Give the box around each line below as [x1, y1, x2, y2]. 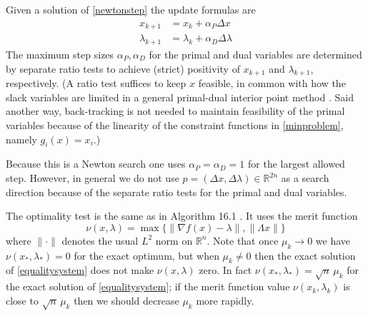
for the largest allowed [248, 156, 345, 171]
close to [6, 292, 39, 307]
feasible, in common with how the [198, 76, 346, 91]
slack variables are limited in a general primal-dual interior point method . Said [6, 89, 354, 104]
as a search [281, 170, 329, 185]
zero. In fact [199, 263, 252, 277]
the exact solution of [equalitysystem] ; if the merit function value [6, 279, 290, 294]
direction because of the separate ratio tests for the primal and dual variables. [6, 184, 347, 199]
